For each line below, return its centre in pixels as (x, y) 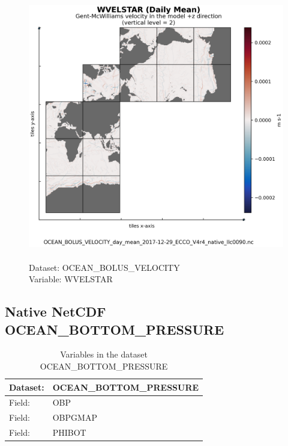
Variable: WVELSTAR (71, 279)
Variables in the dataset (104, 354)
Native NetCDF (55, 311)
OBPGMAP (75, 417)
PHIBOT (69, 432)
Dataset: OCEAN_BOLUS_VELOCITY (104, 267)
